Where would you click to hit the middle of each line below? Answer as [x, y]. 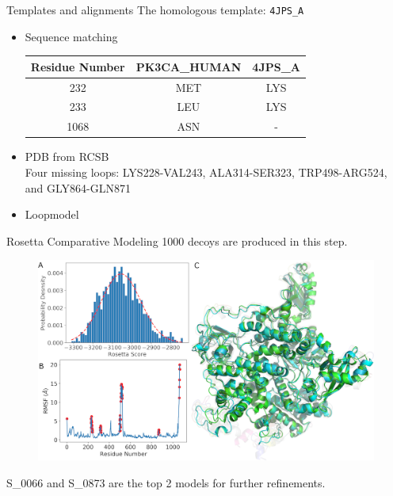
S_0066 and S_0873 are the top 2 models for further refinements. [166, 482]
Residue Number [78, 66]
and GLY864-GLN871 [78, 187]
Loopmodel [52, 214]
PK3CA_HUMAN [189, 66]
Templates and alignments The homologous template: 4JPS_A [155, 10]
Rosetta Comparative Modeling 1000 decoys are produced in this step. [177, 240]
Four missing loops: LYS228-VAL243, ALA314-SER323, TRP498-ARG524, [206, 172]
